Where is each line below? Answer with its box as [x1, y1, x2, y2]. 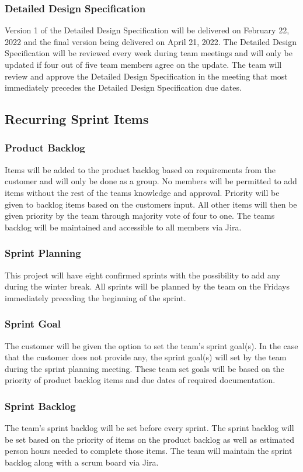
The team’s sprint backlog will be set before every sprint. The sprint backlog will [5, 422, 294, 434]
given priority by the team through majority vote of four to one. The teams [5, 209, 275, 222]
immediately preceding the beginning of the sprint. [5, 291, 186, 304]
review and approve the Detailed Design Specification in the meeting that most [5, 70, 288, 82]
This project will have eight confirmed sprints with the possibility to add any [5, 268, 280, 281]
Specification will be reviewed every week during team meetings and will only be [5, 47, 292, 59]
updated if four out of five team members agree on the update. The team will [5, 58, 282, 70]
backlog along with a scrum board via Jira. [5, 456, 159, 468]
